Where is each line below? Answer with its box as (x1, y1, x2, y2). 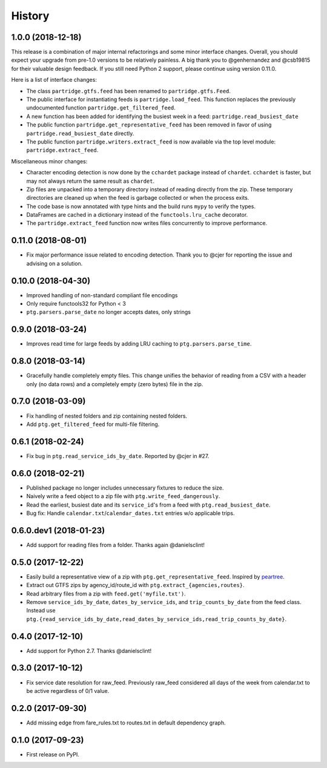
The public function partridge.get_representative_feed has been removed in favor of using (26, 121, 272, 128)
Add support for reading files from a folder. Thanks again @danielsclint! (26, 541, 205, 548)
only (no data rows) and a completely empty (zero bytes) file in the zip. (26, 380, 203, 387)
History (11, 9, 50, 22)
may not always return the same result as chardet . (26, 177, 155, 185)
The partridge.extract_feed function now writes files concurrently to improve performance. (26, 220, 268, 227)
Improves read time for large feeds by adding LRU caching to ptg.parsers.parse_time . (26, 340, 252, 347)
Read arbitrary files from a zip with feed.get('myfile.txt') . (26, 590, 186, 597)
